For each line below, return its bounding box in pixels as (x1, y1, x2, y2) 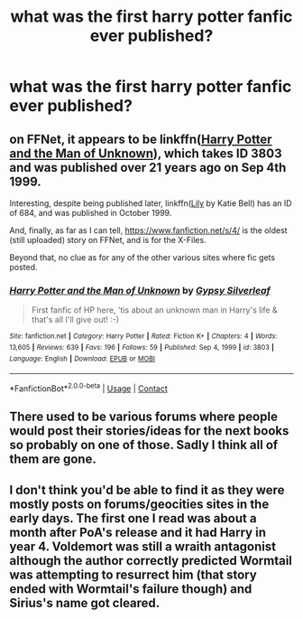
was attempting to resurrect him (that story (9, 567, 257, 582)
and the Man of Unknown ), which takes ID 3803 (9, 145, 282, 161)
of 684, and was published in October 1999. (9, 208, 172, 218)
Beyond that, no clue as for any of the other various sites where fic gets (9, 252, 276, 263)
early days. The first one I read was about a (9, 511, 257, 526)
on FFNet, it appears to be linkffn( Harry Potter (9, 131, 272, 146)
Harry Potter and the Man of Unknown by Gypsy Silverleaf (9, 284, 271, 296)
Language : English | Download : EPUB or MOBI (9, 354, 156, 363)
